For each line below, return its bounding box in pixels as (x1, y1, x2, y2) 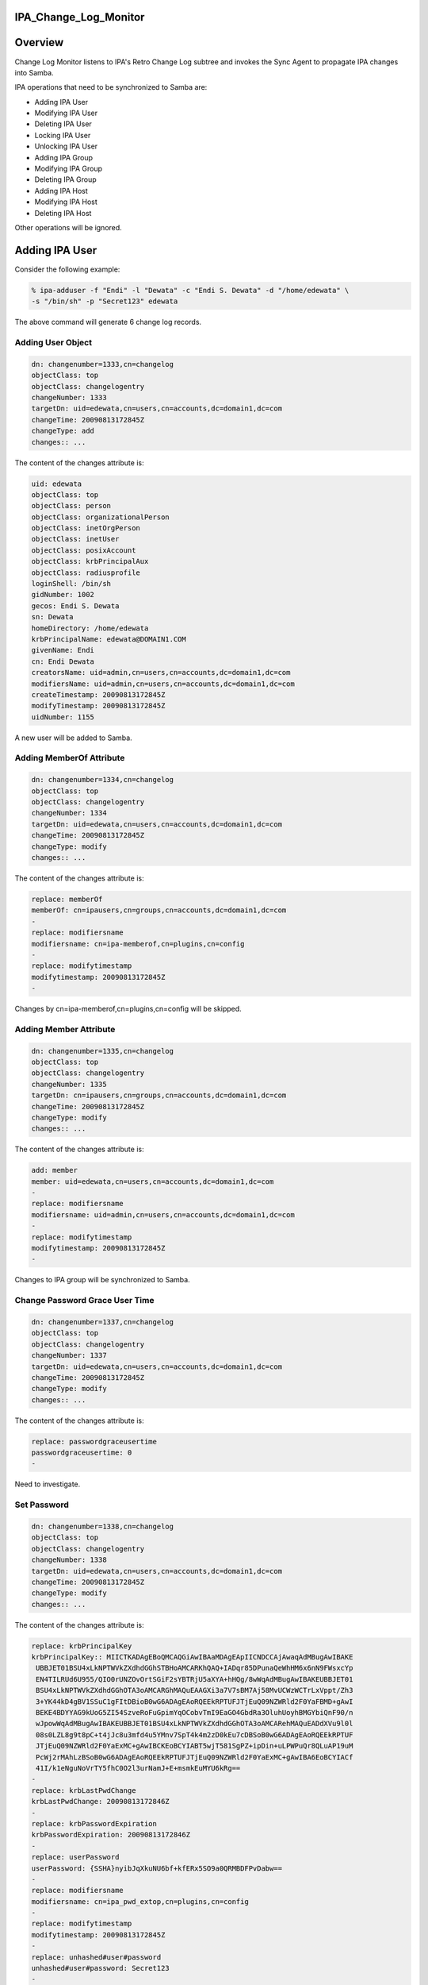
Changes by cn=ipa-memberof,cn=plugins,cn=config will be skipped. (14, 1004, 242, 1014)
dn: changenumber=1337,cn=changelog (31, 1317, 174, 1326)
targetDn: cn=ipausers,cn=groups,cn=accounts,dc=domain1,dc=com (31, 1091, 287, 1100)
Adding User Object (14, 337, 93, 349)
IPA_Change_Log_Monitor (14, 10, 145, 24)
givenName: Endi (31, 646, 95, 655)
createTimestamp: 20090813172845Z (31, 690, 166, 699)
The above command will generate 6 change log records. (14, 318, 202, 327)
